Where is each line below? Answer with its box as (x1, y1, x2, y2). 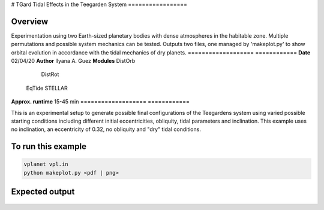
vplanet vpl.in (23, 161, 68, 168)
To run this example (11, 141, 87, 152)
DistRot (41, 71, 59, 78)
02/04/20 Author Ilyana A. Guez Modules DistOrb (11, 57, 136, 65)
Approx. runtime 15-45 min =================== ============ (11, 98, 190, 105)
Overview (11, 16, 49, 26)
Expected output (11, 187, 75, 197)
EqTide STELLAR (26, 84, 68, 92)
